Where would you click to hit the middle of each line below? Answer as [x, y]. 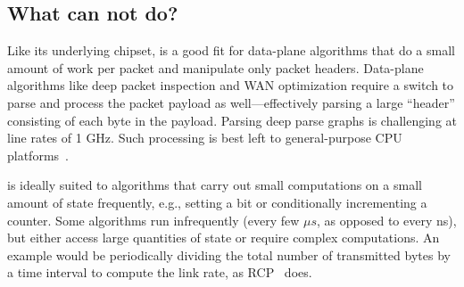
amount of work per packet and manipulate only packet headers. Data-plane [215, 67]
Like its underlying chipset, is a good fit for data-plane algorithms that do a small [231, 50]
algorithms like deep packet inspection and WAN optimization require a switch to [231, 85]
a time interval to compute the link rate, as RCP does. [160, 272]
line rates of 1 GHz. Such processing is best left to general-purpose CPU [205, 138]
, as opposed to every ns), [387, 220]
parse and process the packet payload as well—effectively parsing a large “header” [231, 102]
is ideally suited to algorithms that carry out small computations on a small [215, 185]
